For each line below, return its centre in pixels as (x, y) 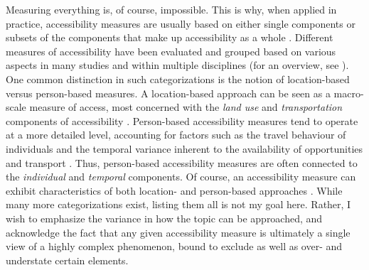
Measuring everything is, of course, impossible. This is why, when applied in (171, 9)
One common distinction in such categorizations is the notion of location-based (178, 79)
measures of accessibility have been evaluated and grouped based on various (171, 51)
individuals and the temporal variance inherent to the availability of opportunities (184, 148)
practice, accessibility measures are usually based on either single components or (181, 23)
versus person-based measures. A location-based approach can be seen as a (168, 93)
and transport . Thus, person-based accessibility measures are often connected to (182, 162)
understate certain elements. (67, 260)
